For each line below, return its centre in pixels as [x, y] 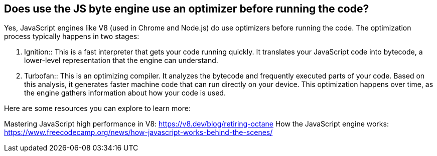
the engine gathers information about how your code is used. [125, 93]
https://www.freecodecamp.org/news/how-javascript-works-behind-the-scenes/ [138, 132]
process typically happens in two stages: [72, 36]
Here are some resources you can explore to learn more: [97, 108]
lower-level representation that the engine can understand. [121, 60]
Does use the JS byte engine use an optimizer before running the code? [187, 9]
